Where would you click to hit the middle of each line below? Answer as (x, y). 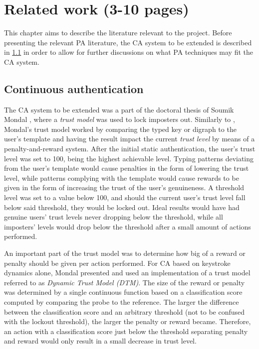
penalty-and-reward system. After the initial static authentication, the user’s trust (130, 149)
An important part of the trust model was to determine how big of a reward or (125, 253)
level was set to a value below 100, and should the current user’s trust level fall (125, 197)
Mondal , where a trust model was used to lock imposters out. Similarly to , (120, 119)
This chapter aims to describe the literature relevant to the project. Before (118, 33)
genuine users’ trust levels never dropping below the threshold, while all (114, 217)
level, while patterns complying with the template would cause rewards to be (122, 177)
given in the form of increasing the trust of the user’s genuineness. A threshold (124, 187)
